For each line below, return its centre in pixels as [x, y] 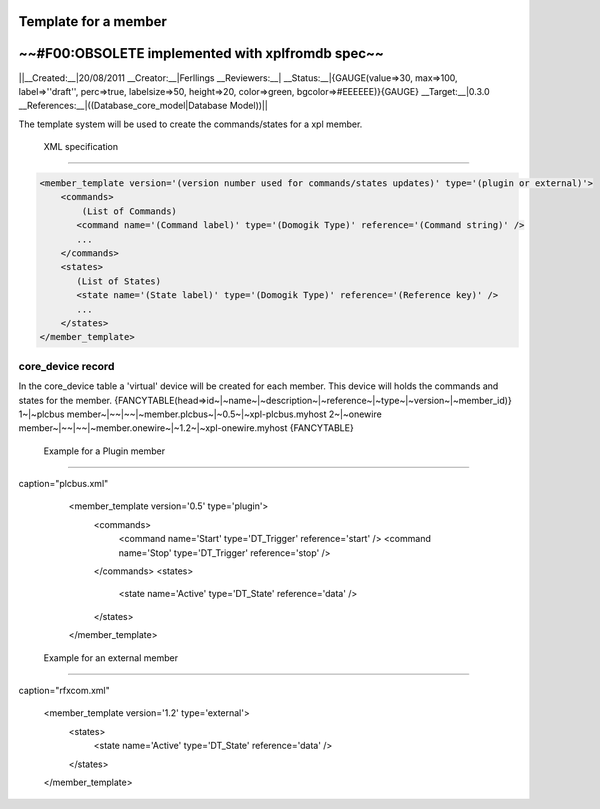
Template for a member [92, 21]
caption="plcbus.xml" [63, 484]
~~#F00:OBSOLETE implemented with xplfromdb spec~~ [201, 53]
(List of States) [119, 281]
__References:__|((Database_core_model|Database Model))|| [143, 106]
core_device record [66, 366]
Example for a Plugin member [104, 451]
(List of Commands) [129, 211]
